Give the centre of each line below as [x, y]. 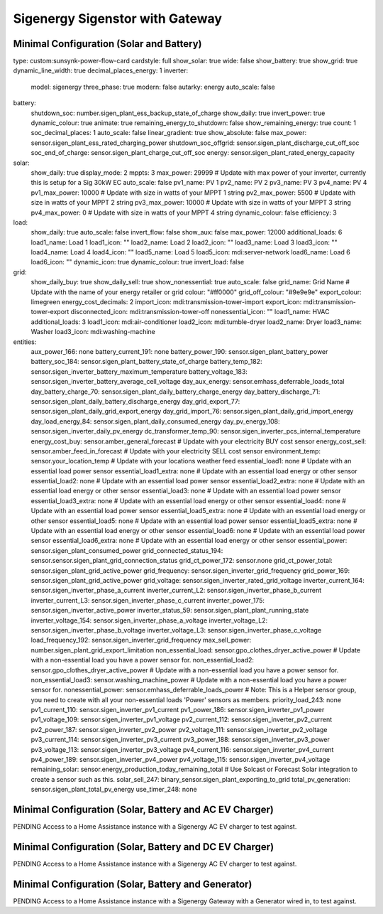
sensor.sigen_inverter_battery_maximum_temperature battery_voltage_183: [139, 371]
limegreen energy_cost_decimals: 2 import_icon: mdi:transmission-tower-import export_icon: [166, 302]
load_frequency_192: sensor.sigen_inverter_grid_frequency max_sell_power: [141, 640]
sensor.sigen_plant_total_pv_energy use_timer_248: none [114, 790]
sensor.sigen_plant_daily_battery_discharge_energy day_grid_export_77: [135, 401]
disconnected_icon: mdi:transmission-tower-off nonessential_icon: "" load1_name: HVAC [200, 312]
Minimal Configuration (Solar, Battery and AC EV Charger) [144, 810]
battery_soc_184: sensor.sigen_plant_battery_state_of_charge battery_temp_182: [146, 362]
